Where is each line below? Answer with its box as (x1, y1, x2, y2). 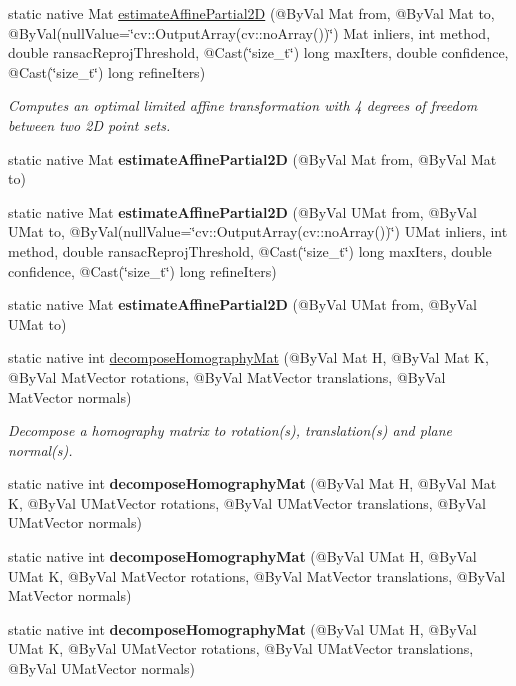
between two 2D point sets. (8, 114, 171, 135)
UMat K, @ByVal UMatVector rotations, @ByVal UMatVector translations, (8, 638, 474, 659)
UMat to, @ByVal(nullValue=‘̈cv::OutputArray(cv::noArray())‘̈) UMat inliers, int (8, 221, 508, 242)
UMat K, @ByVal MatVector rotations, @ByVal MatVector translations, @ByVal (8, 565, 506, 586)
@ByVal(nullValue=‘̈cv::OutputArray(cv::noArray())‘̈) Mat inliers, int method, (8, 22, 491, 43)
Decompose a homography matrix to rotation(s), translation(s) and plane (8, 420, 452, 441)
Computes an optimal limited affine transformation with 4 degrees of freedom (8, 95, 478, 116)
